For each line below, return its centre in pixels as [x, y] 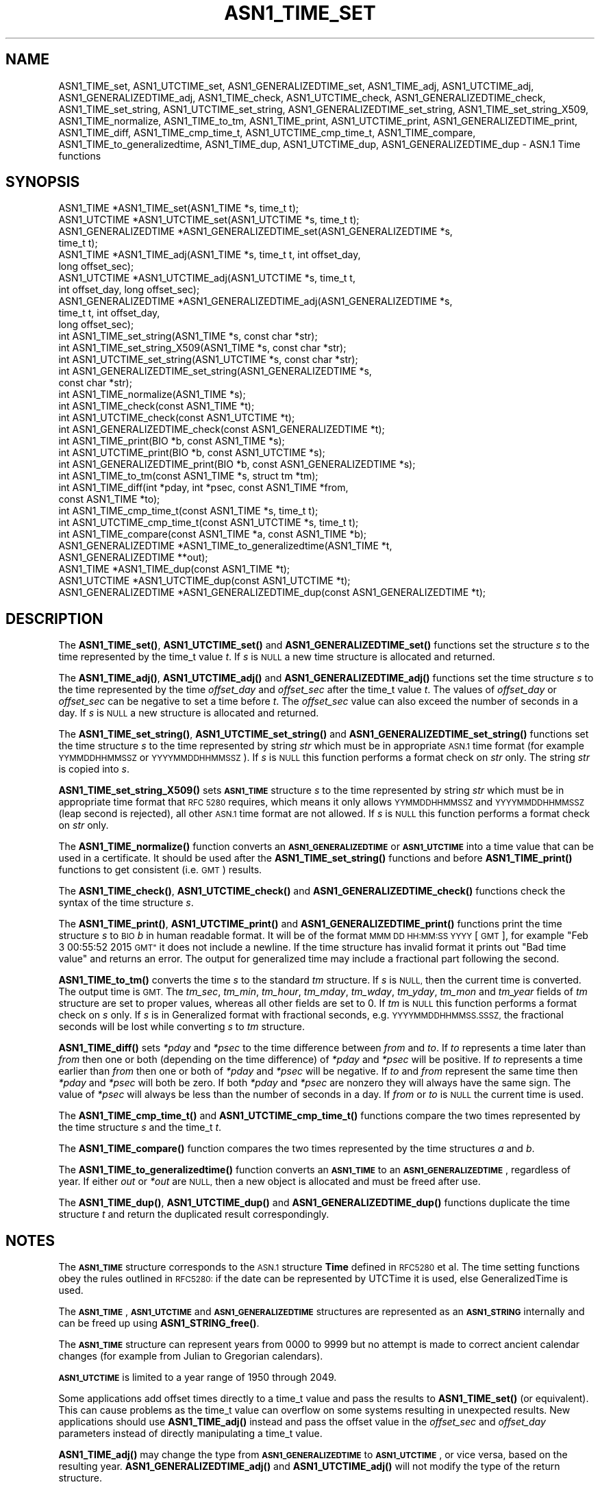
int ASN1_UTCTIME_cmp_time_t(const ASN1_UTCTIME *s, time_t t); [209, 523]
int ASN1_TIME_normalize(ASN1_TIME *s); [152, 395]
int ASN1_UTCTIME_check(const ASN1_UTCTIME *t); [177, 418]
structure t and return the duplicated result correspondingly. [194, 1214]
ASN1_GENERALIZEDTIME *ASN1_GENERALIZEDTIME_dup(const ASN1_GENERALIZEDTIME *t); [272, 592]
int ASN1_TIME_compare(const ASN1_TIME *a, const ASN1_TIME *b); [212, 534]
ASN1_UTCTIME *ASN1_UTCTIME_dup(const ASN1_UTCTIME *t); [204, 581]
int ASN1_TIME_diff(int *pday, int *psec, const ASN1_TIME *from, [203, 488]
